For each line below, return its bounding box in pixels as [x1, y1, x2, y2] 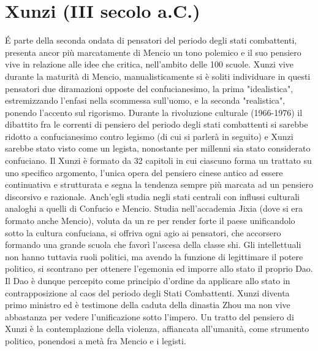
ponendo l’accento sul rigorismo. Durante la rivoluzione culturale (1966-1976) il [5, 106, 303, 118]
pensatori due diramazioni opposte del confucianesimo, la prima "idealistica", [5, 82, 293, 94]
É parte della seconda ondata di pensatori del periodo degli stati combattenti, [5, 34, 297, 47]
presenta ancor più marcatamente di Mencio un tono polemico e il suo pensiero [5, 45, 301, 58]
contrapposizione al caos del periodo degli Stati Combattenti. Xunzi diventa [5, 286, 290, 299]
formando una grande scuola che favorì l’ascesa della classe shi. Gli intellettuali [5, 238, 301, 251]
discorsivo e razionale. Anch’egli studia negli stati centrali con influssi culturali [5, 190, 300, 202]
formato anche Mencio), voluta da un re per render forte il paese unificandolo [5, 214, 295, 227]
